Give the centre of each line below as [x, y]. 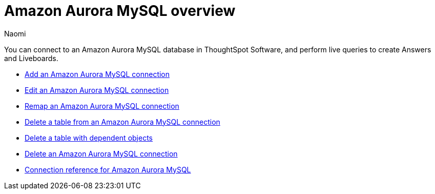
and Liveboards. [31, 58]
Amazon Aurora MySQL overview [120, 11]
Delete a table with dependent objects [89, 138]
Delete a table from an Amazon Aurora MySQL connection [122, 122]
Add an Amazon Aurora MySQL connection [97, 74]
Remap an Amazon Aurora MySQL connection [102, 106]
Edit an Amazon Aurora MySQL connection [97, 90]
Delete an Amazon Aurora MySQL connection [101, 153]
